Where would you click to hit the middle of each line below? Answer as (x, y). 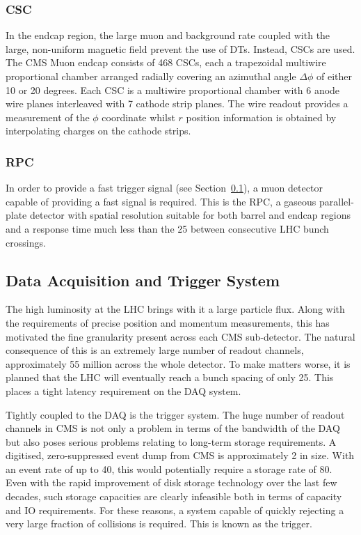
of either (334, 76)
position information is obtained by (261, 117)
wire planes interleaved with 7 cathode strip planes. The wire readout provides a (177, 103)
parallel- (336, 201)
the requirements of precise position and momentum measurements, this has (168, 322)
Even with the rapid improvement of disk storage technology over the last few (171, 482)
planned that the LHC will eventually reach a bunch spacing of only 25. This (170, 377)
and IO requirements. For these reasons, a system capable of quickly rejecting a (175, 510)
